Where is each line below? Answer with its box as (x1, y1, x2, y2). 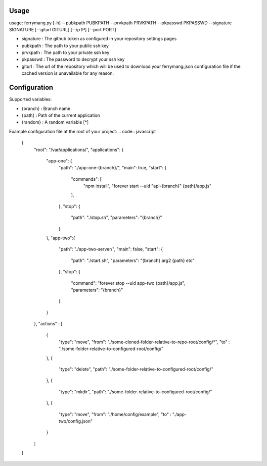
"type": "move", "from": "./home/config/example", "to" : (58, 411, 172, 417)
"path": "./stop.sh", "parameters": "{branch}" (71, 214, 163, 220)
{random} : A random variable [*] (21, 119, 89, 125)
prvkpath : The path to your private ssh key (21, 50, 110, 55)
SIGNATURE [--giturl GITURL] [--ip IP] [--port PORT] (9, 26, 116, 32)
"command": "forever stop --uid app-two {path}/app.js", (71, 280, 185, 286)
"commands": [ (71, 176, 102, 182)
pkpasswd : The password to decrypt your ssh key (21, 56, 125, 62)
